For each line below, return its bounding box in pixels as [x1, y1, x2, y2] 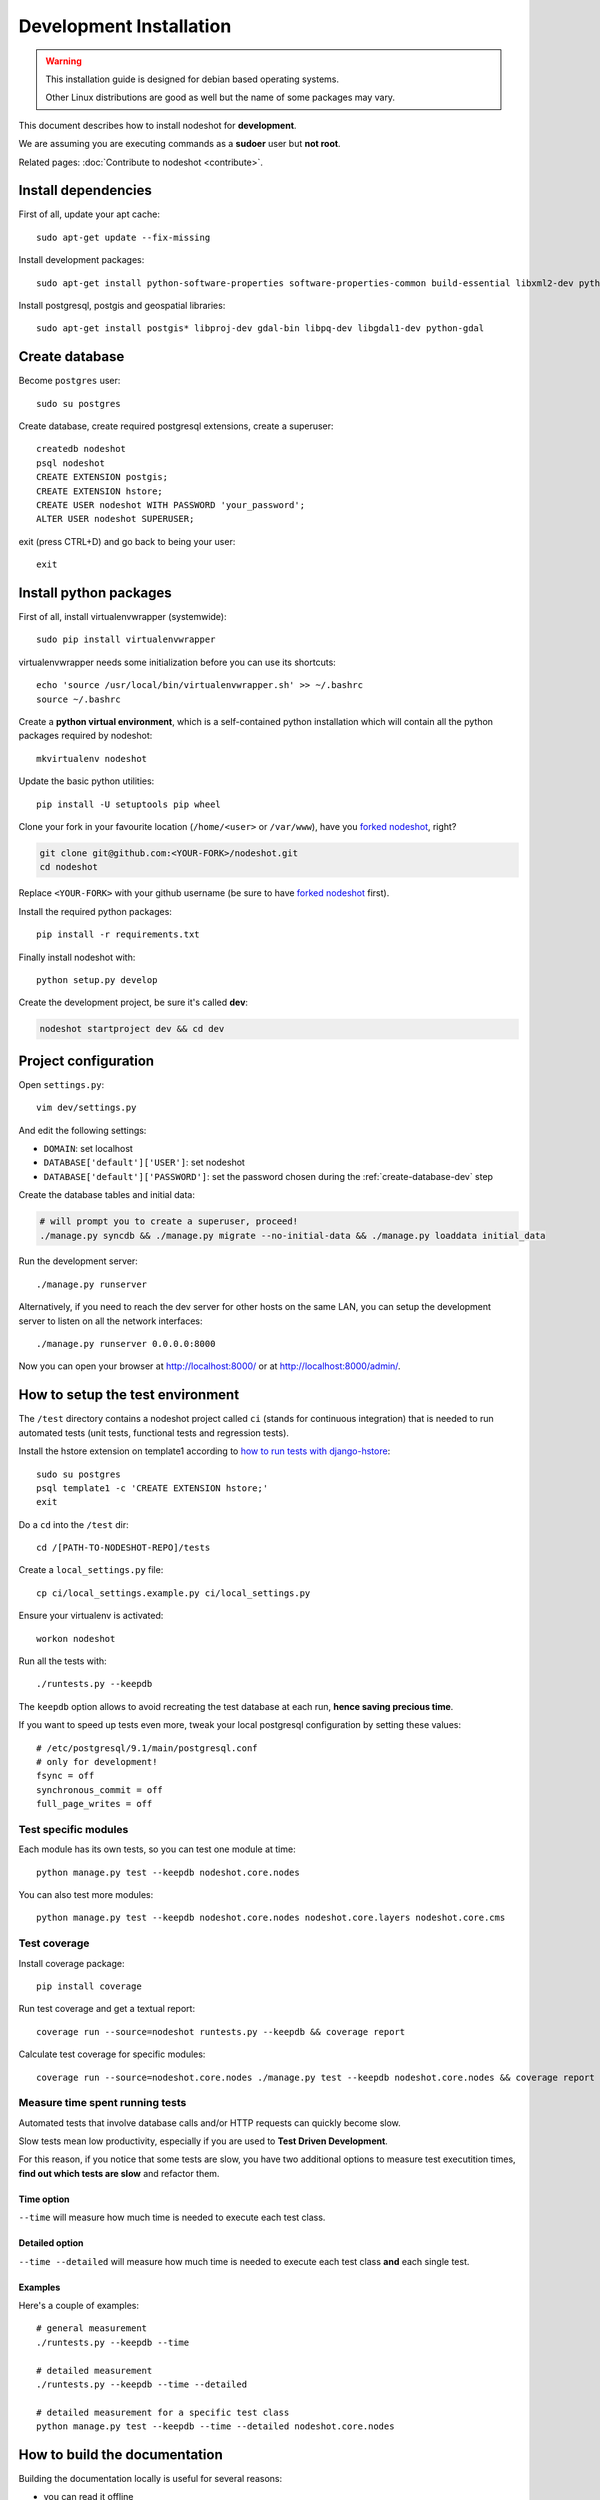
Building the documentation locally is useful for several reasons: [18, 2473, 283, 2485]
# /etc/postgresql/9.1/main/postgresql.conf [36, 1742, 259, 1754]
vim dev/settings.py [36, 1102, 137, 1114]
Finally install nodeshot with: [18, 951, 136, 963]
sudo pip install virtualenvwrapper [36, 634, 216, 645]
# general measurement [36, 2323, 148, 2334]
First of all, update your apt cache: [18, 208, 160, 220]
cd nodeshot [39, 861, 99, 873]
